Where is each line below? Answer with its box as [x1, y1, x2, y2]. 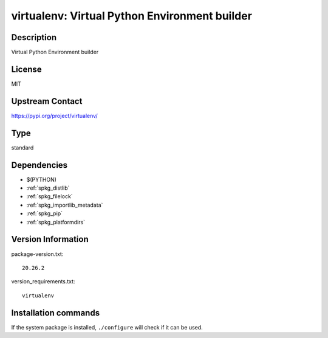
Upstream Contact [11, 96, 83, 106]
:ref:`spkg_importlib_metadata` [26, 201, 103, 209]
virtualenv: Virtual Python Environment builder [11, 9, 252, 22]
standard [11, 143, 34, 151]
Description [11, 32, 57, 43]
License [11, 64, 42, 74]
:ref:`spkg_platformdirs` [26, 218, 85, 226]
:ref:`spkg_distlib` [26, 184, 70, 191]
